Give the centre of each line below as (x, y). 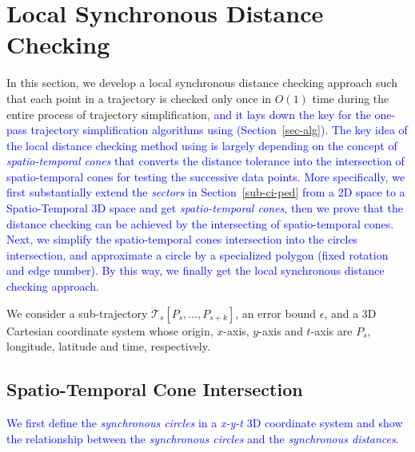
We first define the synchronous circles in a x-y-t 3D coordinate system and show (205, 423)
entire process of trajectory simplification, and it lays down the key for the (189, 114)
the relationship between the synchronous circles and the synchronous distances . (203, 438)
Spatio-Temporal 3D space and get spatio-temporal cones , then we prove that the (205, 208)
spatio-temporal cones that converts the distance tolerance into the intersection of (206, 161)
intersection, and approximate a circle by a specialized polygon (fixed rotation (198, 254)
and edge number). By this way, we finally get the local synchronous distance (196, 270)
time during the (351, 98)
